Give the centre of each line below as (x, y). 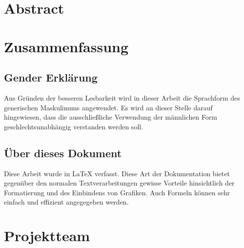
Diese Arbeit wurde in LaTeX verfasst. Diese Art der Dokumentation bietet (117, 173)
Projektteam (47, 236)
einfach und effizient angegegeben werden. (66, 202)
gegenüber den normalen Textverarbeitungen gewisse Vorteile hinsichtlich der (119, 183)
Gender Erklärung (51, 77)
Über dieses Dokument (63, 153)
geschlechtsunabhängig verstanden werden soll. (74, 126)
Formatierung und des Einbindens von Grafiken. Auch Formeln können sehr (117, 192)
